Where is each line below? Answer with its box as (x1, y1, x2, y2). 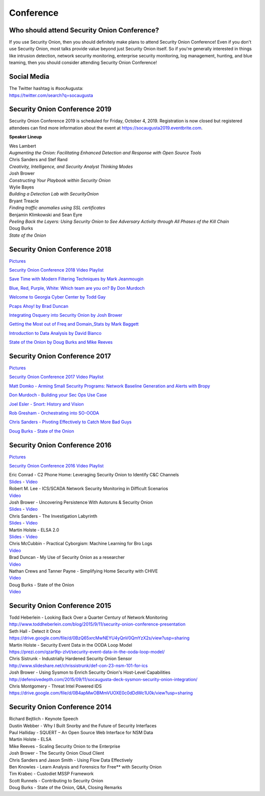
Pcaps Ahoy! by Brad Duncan (9, 303, 69, 309)
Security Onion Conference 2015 (9, 602, 111, 610)
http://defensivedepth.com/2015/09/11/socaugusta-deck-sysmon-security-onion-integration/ (9, 676, 198, 682)
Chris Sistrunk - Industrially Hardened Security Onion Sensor (9, 656, 132, 661)
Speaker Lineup (9, 134, 42, 140)
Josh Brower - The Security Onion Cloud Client (9, 750, 105, 756)
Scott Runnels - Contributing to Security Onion (9, 777, 104, 783)
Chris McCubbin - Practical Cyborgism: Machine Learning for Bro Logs (9, 541, 152, 547)
